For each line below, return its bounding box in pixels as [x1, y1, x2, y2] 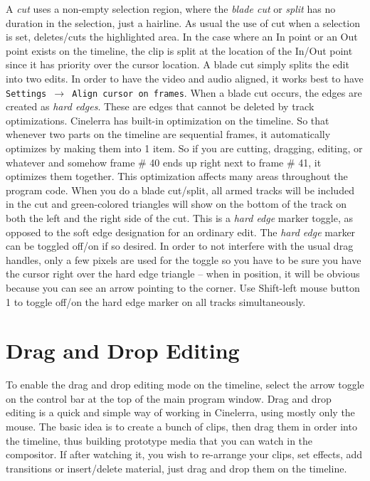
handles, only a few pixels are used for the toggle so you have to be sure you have [6, 252, 361, 267]
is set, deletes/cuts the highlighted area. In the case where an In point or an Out [6, 29, 358, 44]
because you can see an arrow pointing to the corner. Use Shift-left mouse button [6, 280, 360, 295]
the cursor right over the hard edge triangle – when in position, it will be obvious [6, 266, 360, 281]
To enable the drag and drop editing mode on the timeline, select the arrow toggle [6, 377, 364, 392]
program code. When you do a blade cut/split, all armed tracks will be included [6, 182, 354, 197]
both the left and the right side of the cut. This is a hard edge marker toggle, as [6, 210, 353, 225]
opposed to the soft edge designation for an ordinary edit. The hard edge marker [6, 224, 356, 239]
